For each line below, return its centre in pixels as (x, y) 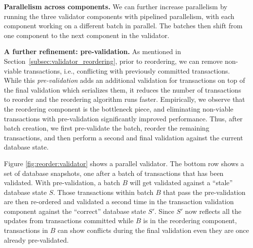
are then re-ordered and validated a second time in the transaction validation (119, 201)
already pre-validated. (36, 239)
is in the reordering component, (190, 220)
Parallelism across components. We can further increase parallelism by (116, 6)
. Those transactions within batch (103, 192)
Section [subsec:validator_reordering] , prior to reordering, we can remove (113, 61)
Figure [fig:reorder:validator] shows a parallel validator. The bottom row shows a (124, 163)
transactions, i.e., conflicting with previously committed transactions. (127, 70)
